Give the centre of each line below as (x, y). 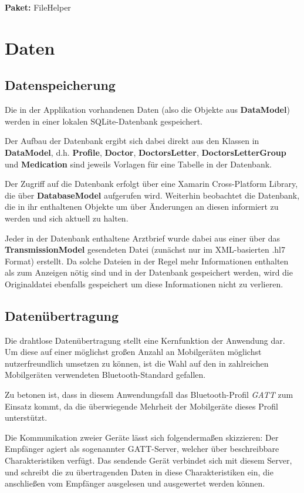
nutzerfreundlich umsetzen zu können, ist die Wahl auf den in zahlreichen (137, 363)
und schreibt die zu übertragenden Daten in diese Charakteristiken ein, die (139, 472)
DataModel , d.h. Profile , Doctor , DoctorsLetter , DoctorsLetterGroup (146, 152)
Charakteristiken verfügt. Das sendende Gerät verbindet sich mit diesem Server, (148, 460)
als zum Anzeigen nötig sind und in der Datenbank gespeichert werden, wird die (149, 272)
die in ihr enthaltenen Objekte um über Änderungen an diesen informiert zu (142, 207)
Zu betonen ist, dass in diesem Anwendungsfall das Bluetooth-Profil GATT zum (149, 395)
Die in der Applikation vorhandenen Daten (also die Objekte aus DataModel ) (147, 110)
